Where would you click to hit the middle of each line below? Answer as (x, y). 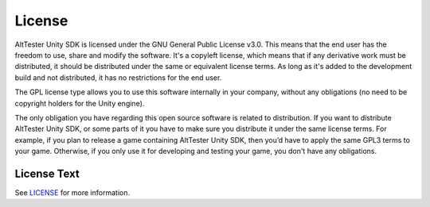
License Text (47, 173)
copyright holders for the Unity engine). (80, 103)
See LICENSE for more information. (72, 192)
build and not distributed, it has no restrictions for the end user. (118, 77)
